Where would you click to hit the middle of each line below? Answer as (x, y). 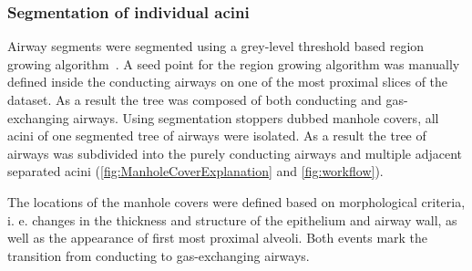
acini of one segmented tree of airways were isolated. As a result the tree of (217, 135)
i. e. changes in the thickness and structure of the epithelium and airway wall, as (232, 219)
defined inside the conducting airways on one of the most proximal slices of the (228, 82)
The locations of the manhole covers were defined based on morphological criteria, (236, 201)
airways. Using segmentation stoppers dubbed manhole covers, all (256, 117)
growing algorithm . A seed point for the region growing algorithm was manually (234, 63)
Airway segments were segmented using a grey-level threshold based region (216, 46)
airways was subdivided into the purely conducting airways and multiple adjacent (235, 153)
